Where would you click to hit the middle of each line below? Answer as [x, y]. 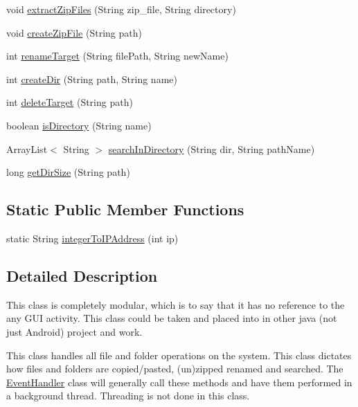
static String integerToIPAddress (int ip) [92, 238]
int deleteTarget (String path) [70, 102]
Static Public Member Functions [125, 209]
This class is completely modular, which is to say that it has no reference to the [176, 304]
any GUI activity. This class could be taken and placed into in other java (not [172, 318]
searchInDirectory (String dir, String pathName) [212, 148]
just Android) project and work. [74, 331]
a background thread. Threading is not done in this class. [128, 396]
